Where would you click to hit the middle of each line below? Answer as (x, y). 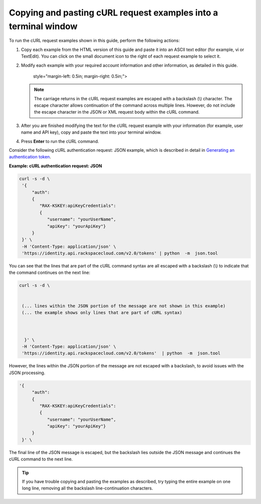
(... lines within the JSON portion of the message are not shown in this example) (124, 306)
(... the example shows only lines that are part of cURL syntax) (102, 313)
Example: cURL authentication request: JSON (56, 166)
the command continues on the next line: (50, 273)
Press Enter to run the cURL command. (60, 141)
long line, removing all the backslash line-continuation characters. (87, 488)
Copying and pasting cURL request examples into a (114, 13)
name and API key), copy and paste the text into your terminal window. (91, 132)
